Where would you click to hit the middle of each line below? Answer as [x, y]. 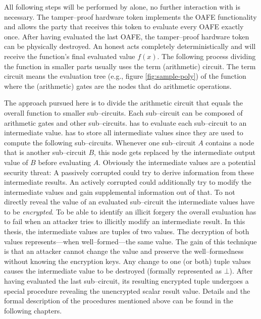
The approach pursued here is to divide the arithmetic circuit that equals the [123, 103]
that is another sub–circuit [45, 152]
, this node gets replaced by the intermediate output [175, 152]
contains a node [230, 142]
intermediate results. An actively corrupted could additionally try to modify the [128, 182]
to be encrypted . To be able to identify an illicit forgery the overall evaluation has [130, 211]
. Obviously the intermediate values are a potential [177, 162]
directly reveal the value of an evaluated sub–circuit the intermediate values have [129, 202]
